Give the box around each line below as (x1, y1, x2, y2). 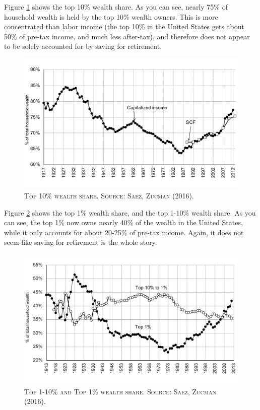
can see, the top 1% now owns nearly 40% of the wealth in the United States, (4, 217, 243, 228)
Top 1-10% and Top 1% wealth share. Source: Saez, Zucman (24, 386, 216, 396)
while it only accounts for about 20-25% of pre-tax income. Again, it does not (4, 227, 244, 237)
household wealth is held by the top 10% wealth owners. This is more (4, 11, 218, 22)
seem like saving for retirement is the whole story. (4, 237, 157, 247)
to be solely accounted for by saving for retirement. (4, 41, 162, 51)
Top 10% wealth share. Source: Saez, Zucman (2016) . (24, 190, 194, 200)
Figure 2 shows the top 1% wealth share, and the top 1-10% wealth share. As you (4, 207, 256, 218)
